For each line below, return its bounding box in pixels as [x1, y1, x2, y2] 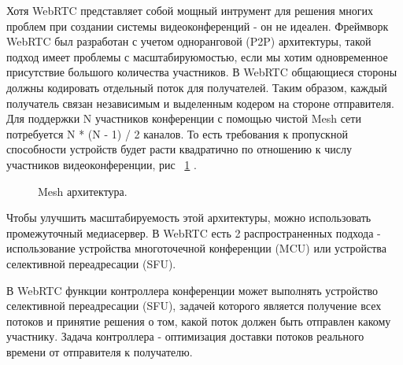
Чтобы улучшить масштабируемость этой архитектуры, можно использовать [6, 209, 372, 226]
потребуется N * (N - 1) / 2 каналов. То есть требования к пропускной [6, 125, 348, 142]
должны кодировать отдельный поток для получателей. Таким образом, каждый [6, 79, 387, 95]
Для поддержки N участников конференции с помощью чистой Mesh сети [6, 110, 361, 127]
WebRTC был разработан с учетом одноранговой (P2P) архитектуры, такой [6, 33, 372, 50]
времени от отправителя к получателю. [6, 343, 193, 359]
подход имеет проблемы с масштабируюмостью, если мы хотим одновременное [6, 48, 388, 65]
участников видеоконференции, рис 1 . [6, 156, 197, 172]
